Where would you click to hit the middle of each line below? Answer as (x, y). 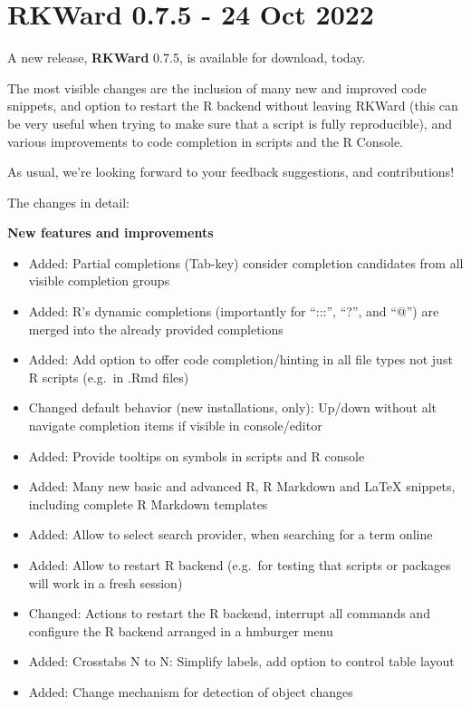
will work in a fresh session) (106, 582)
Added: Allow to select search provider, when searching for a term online (231, 534)
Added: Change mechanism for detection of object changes (191, 691)
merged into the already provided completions (156, 329)
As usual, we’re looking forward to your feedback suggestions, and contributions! (231, 172)
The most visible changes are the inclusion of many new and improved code (217, 87)
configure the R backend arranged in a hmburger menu (181, 630)
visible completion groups (99, 281)
